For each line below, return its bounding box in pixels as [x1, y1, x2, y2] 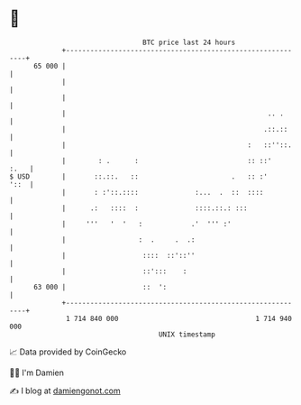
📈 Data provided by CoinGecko [9, 346, 127, 357]
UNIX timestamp [158, 329, 216, 339]
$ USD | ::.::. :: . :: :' [9, 171, 269, 181]
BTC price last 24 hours [142, 38, 236, 47]
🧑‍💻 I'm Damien [9, 367, 65, 378]
